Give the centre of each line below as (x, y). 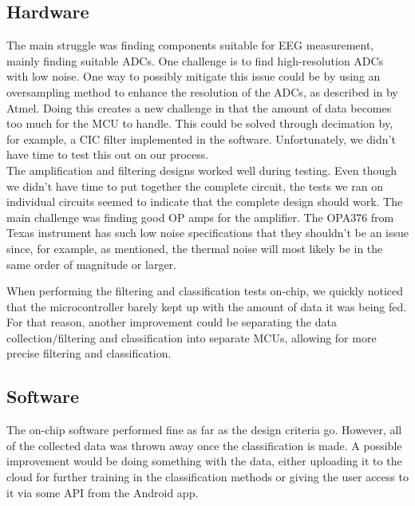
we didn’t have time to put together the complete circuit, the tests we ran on (195, 186)
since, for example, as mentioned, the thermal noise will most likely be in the (195, 248)
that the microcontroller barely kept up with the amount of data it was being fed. (207, 306)
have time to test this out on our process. (108, 154)
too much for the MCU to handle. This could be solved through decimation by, (200, 123)
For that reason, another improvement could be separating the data (172, 322)
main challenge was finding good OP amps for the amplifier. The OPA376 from (200, 217)
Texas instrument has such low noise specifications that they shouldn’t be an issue (208, 233)
